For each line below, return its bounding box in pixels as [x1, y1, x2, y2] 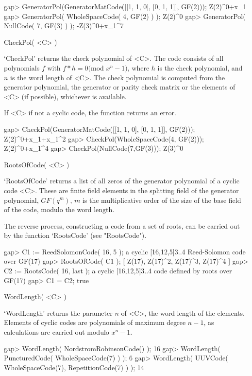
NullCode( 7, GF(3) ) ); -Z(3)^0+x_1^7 [4, 20, 124, 31]
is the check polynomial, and [157, 62, 243, 72]
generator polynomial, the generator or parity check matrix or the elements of [4, 82, 235, 92]
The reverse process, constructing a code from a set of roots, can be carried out [4, 220, 240, 231]
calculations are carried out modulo [4, 327, 109, 337]
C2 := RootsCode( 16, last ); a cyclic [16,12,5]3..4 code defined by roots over [4, 266, 232, 276]
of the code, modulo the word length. [4, 204, 115, 215]
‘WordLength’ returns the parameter [4, 307, 113, 318]
